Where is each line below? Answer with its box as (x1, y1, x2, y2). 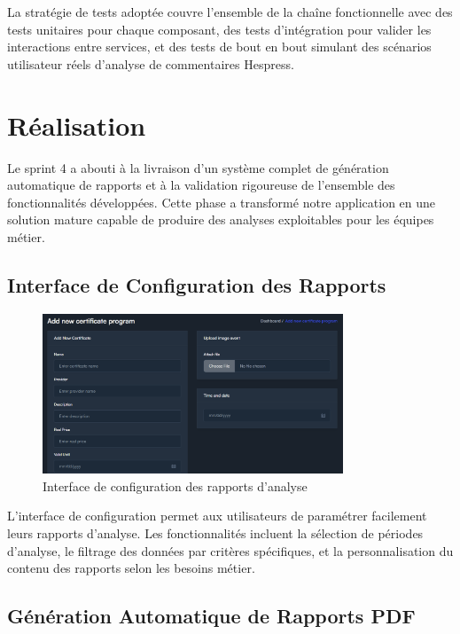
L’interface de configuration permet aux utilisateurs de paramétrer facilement (7, 506, 427, 525)
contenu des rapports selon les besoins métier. (7, 559, 255, 577)
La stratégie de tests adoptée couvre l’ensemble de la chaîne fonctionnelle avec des (7, 3, 453, 20)
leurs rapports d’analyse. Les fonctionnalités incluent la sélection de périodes (7, 523, 424, 542)
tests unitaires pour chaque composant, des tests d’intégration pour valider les (7, 20, 432, 38)
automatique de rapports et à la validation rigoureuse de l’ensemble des (7, 176, 395, 194)
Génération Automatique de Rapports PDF (7, 602, 416, 630)
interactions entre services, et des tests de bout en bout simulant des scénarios (7, 37, 432, 56)
